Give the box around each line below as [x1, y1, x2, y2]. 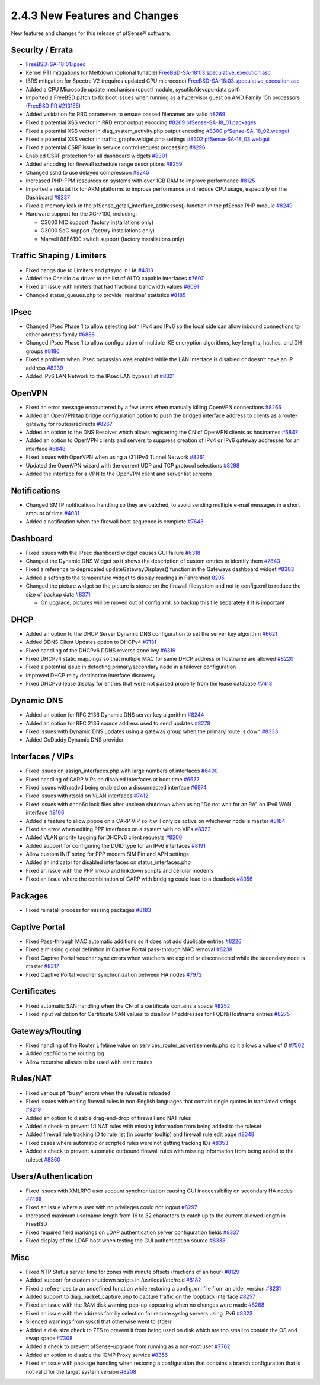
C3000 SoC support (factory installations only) [40, 227, 155, 234]
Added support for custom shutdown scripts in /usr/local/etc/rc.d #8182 [25, 1276, 201, 1283]
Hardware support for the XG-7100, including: [25, 210, 137, 217]
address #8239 [25, 364, 63, 371]
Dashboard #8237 [25, 194, 71, 201]
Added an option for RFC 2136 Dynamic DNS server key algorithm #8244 [25, 711, 204, 718]
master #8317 [25, 963, 59, 970]
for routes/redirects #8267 [47, 420, 113, 427]
